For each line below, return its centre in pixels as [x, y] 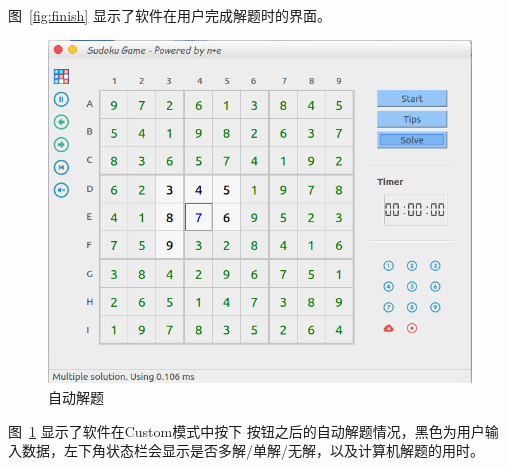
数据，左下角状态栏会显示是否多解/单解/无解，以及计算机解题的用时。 [252, 450]
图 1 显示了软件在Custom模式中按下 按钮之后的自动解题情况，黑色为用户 [246, 430]
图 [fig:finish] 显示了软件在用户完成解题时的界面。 [169, 15]
